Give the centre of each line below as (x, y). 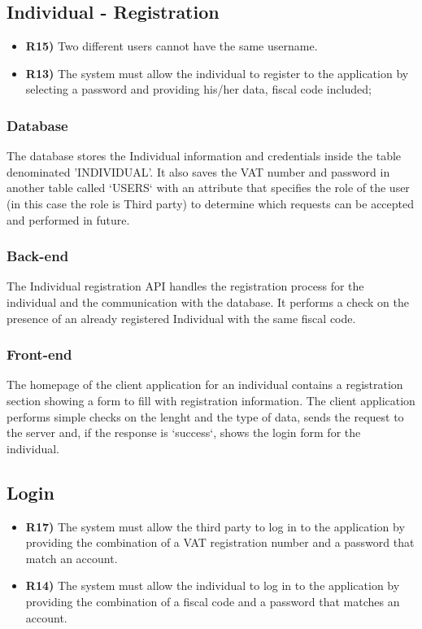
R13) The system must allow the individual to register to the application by (217, 73)
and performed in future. (68, 219)
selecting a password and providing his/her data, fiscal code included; (198, 89)
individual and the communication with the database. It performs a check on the (208, 301)
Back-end (38, 256)
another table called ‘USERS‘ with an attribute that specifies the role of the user (208, 188)
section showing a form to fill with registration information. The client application (211, 400)
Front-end (39, 354)
